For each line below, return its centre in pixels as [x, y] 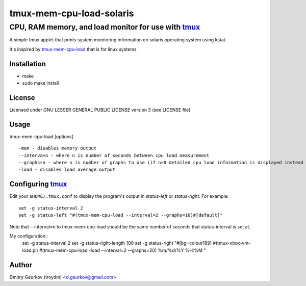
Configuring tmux [38, 184]
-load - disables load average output [67, 170]
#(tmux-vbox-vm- [232, 243]
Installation [28, 64]
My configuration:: [29, 236]
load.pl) [30, 250]
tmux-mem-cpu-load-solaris [72, 13]
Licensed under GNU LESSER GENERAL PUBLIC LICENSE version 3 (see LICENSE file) [100, 110]
